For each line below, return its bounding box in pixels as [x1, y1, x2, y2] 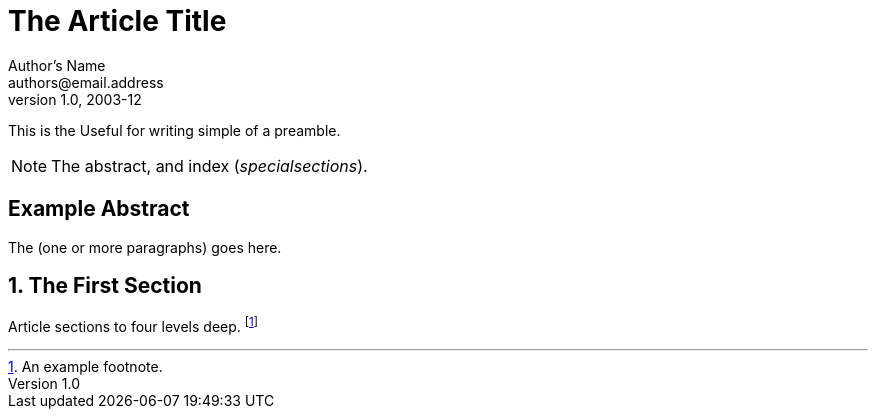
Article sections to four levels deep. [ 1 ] [8, 315, 259, 336]
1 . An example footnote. [8, 358, 163, 376]
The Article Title [8, 4, 227, 38]
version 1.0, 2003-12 [8, 90, 142, 108]
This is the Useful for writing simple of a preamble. [8, 121, 341, 139]
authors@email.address [8, 73, 164, 91]
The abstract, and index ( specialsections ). [51, 155, 368, 176]
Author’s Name [8, 56, 106, 74]
